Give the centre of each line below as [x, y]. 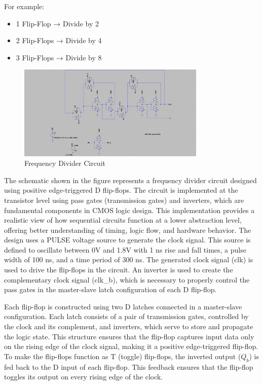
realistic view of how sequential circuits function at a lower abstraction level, [123, 220]
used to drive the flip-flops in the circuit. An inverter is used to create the [119, 270]
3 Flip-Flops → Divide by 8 [59, 57]
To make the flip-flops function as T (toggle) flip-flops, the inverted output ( [123, 356]
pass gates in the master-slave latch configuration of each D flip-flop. [110, 289]
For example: [24, 6]
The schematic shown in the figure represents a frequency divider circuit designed [130, 180]
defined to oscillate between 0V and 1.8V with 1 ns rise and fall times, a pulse [125, 249]
